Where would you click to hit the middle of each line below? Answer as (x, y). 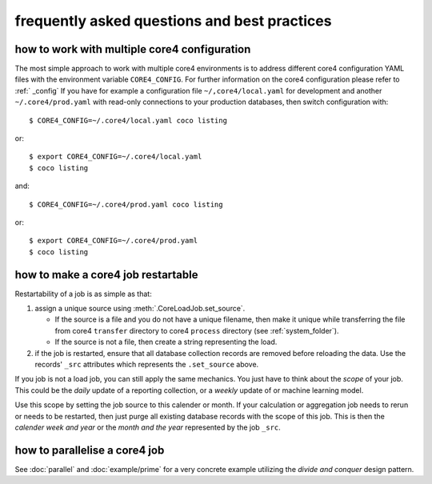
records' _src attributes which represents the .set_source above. (147, 364)
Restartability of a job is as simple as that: (83, 294)
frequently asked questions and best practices (173, 21)
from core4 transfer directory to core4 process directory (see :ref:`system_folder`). (197, 330)
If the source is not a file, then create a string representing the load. (166, 342)
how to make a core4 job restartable (106, 275)
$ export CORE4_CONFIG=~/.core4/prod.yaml (114, 241)
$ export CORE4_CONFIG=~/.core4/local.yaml (116, 157)
